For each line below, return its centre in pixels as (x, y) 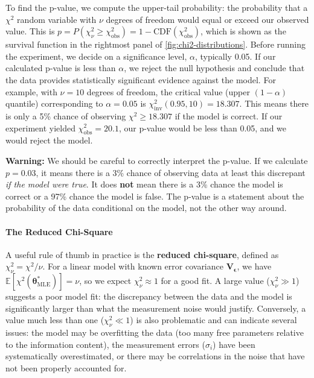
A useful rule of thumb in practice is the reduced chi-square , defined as (142, 254)
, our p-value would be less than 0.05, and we (203, 128)
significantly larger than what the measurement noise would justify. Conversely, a (156, 308)
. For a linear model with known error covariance (133, 266)
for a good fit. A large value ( (215, 281)
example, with (31, 91)
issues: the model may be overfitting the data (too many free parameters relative (155, 332)
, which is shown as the (243, 31)
